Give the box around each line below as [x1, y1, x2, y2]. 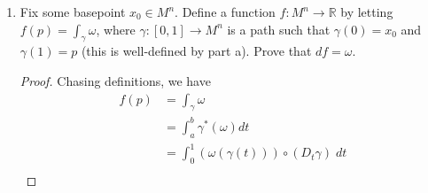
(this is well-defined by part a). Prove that [81, 42, 312, 60]
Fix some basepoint [19, 3, 126, 20]
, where [96, 19, 136, 38]
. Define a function [175, 3, 276, 20]
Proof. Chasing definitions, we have [19, 71, 211, 89]
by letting [340, 3, 393, 20]
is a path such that [227, 19, 331, 38]
